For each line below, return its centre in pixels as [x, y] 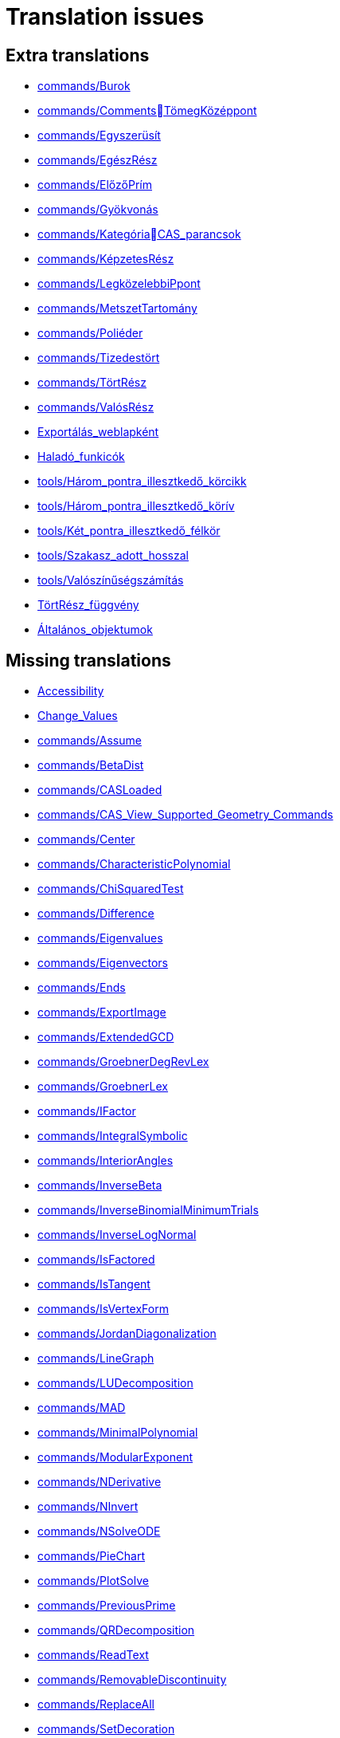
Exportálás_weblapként [98, 432]
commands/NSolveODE [99, 1532]
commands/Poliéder [90, 333]
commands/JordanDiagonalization [127, 1334]
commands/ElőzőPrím [95, 185]
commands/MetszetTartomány [117, 309]
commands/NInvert [88, 1507]
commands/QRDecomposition [116, 1630]
